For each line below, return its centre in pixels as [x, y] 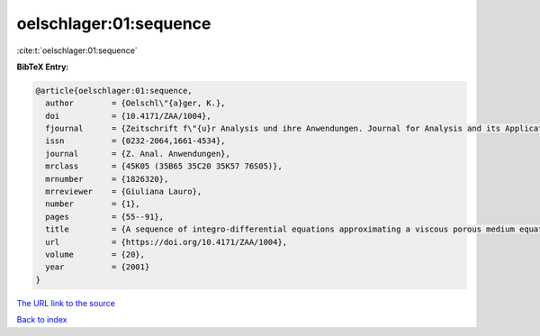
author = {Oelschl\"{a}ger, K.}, [135, 103]
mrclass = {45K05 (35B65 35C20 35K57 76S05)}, [164, 166]
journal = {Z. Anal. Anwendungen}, [138, 154]
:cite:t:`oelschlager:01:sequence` [77, 50]
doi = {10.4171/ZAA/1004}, [128, 116]
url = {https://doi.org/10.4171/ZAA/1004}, [166, 242]
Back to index [42, 320]
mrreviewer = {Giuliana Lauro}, [124, 192]
